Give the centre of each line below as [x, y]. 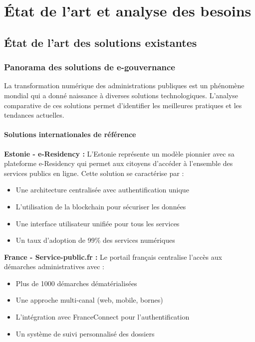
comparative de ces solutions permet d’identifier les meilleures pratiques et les [123, 105]
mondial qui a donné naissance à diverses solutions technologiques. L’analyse [121, 95]
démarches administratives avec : [54, 266]
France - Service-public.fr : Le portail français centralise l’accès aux [113, 256]
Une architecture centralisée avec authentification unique [102, 190]
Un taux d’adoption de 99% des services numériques [95, 240]
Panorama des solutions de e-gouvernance [90, 67]
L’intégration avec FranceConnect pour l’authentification [103, 317]
